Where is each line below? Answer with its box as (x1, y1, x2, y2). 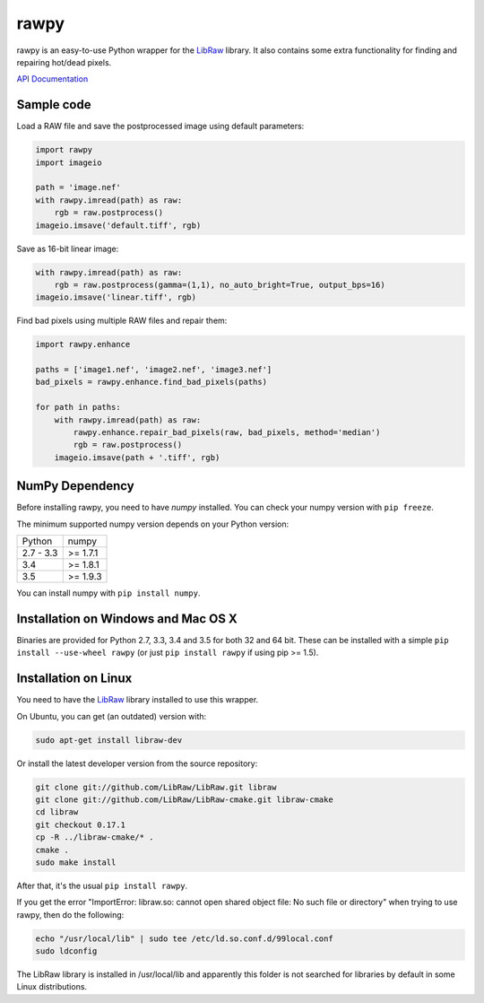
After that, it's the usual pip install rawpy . (16, 880, 188, 891)
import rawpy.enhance (35, 339, 131, 350)
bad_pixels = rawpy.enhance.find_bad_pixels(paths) (35, 377, 268, 388)
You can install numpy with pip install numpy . (16, 588, 201, 598)
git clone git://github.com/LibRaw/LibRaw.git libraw (35, 781, 277, 792)
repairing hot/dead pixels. (16, 57, 112, 67)
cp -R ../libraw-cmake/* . (35, 833, 154, 842)
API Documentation (16, 74, 89, 84)
